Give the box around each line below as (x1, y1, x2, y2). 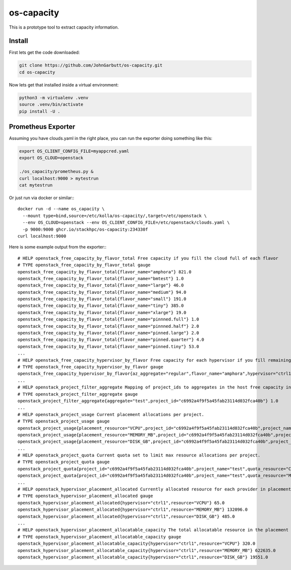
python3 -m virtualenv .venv (19, 95, 89, 101)
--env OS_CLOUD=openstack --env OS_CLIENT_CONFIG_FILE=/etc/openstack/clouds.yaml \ (22, 220, 230, 225)
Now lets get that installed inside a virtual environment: (9, 82, 119, 87)
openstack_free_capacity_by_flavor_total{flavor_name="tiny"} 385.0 (17, 303, 184, 308)
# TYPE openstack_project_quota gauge (17, 459, 110, 465)
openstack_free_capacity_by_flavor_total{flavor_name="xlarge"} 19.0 (17, 310, 187, 315)
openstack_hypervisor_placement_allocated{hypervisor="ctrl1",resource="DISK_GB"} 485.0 (17, 514, 235, 519)
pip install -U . (19, 108, 61, 114)
